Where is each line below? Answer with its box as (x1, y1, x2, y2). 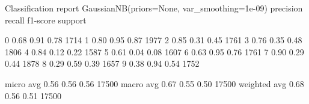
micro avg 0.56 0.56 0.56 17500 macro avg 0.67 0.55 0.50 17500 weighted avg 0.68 (5, 77, 304, 90)
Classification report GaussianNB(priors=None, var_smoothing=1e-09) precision (5, 2, 303, 14)
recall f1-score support (5, 13, 87, 26)
